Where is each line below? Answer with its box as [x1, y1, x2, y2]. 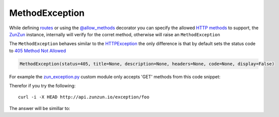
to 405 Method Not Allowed [9, 48, 66, 54]
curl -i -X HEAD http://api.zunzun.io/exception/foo [18, 94, 149, 100]
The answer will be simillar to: [9, 105, 70, 111]
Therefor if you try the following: [9, 83, 76, 89]
